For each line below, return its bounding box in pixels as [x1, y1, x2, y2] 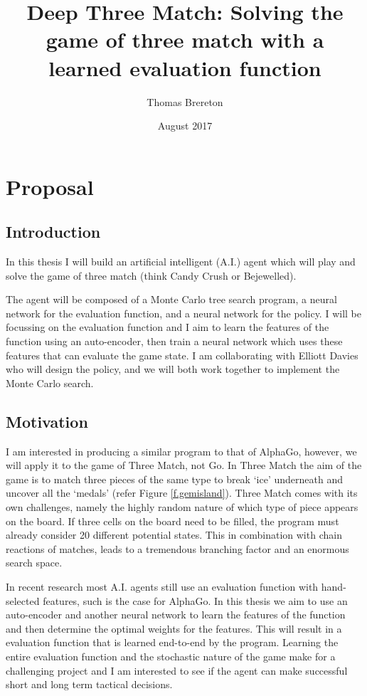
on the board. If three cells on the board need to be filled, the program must [6, 513, 339, 528]
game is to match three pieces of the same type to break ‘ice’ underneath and [6, 471, 343, 486]
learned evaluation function [48, 53, 321, 82]
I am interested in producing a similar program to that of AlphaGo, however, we [6, 443, 357, 458]
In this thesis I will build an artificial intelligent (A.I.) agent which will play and [6, 254, 356, 269]
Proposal [6, 172, 94, 201]
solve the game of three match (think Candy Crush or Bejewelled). [6, 268, 297, 283]
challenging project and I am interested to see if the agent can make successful [6, 663, 348, 677]
